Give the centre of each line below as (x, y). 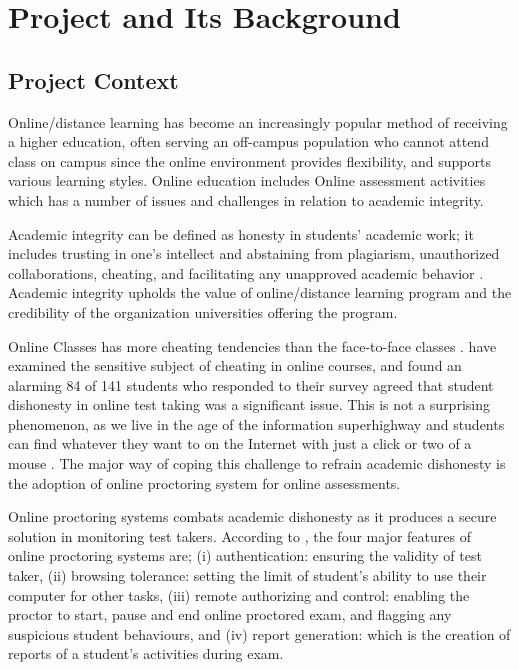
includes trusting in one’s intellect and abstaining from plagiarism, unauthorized (254, 253)
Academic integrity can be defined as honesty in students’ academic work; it (241, 233)
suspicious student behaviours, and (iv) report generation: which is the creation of (259, 633)
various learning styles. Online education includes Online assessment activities (247, 180)
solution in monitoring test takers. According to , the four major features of (239, 535)
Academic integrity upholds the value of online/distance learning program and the (260, 292)
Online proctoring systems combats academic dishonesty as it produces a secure (252, 516)
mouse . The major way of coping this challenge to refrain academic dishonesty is (257, 463)
